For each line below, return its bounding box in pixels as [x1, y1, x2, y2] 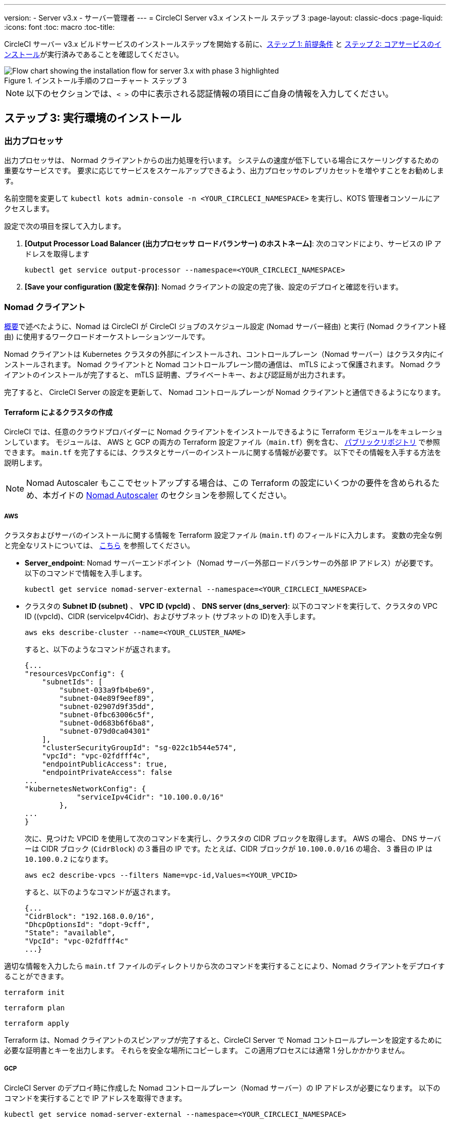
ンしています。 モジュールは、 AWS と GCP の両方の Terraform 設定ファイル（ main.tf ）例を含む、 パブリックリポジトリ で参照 [4, 438, 440, 447]
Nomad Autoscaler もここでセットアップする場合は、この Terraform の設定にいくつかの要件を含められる [26, 478, 432, 488]
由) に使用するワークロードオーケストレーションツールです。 [4, 332, 210, 341]
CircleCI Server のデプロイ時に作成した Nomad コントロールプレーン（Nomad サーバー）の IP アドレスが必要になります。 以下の [4, 1083, 441, 1092]
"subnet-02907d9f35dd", [59, 702, 155, 711]
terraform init [4, 988, 65, 997]
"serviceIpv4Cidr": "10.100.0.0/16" [77, 792, 224, 801]
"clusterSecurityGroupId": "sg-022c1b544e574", [42, 743, 237, 752]
